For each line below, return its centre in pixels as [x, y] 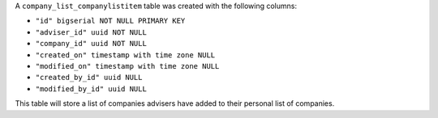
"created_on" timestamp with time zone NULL [125, 55]
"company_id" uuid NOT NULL [91, 44]
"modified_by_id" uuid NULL [91, 88]
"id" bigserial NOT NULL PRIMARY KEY [110, 21]
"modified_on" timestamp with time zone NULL [127, 66]
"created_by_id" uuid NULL [89, 78]
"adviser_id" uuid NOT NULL [91, 32]
